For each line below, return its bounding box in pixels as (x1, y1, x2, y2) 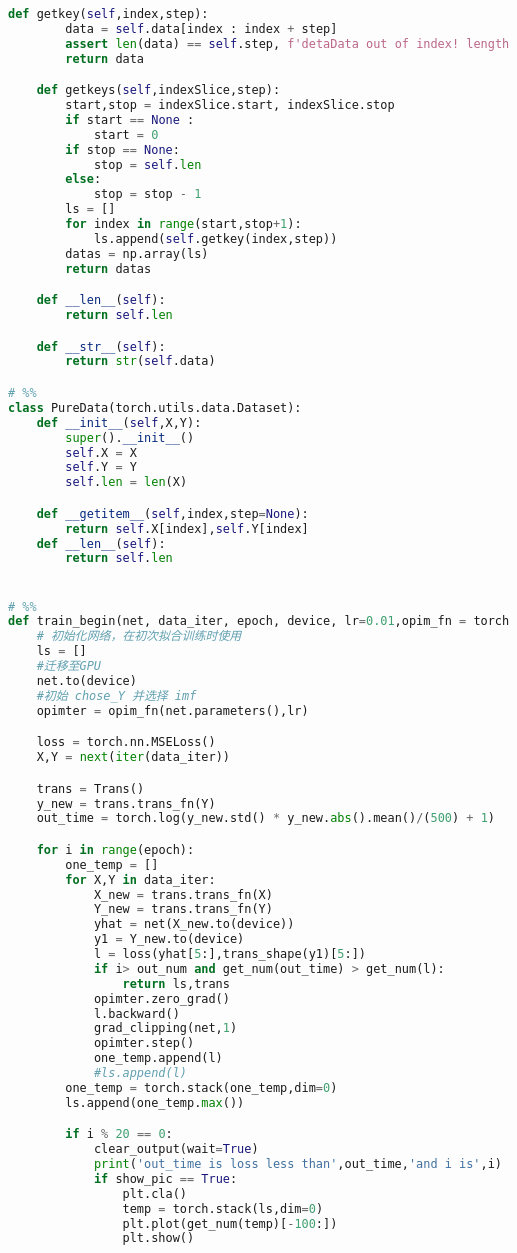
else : (65, 172, 102, 187)
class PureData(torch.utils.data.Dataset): (8, 400, 302, 415)
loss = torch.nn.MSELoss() (36, 735, 216, 750)
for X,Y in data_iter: (65, 872, 216, 887)
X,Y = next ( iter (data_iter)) (36, 750, 230, 765)
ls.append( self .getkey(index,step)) (93, 231, 338, 246)
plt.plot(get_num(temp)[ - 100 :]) (122, 1216, 338, 1231)
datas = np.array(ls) (65, 246, 209, 261)
